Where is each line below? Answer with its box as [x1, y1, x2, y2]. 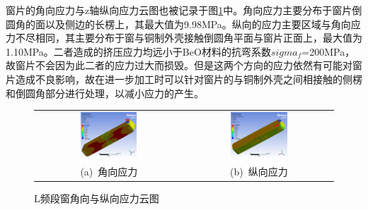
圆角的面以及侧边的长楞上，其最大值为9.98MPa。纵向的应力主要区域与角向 [6, 16, 351, 31]
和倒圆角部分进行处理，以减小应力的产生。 [6, 85, 204, 100]
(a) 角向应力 [80, 163, 138, 178]
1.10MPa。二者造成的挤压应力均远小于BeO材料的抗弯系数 [6, 44, 271, 58]
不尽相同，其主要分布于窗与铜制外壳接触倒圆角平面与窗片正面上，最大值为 [15, 30, 362, 45]
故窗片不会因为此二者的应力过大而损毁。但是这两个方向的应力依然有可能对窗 [6, 58, 362, 73]
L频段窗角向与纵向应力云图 [34, 190, 159, 205]
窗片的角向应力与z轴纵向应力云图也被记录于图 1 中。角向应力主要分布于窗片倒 [6, 3, 362, 17]
